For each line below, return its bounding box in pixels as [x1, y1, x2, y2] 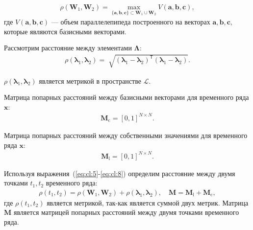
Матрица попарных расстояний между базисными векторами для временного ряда [4, 92, 249, 102]
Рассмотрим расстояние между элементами [4, 43, 132, 53]
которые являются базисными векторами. [4, 26, 126, 36]
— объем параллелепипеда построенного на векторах [51, 17, 210, 27]
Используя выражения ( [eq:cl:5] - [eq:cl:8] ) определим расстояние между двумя [4, 168, 235, 178]
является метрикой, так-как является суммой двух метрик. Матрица [47, 197, 249, 207]
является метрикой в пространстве [39, 75, 141, 86]
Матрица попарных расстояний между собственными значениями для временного [4, 130, 248, 140]
